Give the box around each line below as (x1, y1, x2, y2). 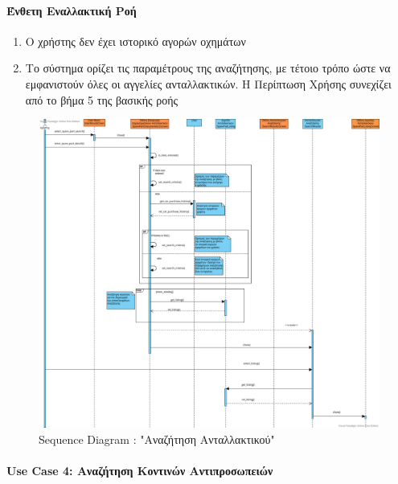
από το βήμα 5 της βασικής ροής (25, 91, 178, 108)
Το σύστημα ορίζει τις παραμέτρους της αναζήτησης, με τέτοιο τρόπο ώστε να (25, 59, 391, 76)
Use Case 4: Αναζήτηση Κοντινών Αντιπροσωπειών (6, 462, 273, 479)
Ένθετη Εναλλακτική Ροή (6, 2, 137, 18)
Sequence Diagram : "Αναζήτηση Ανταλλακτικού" (39, 431, 275, 448)
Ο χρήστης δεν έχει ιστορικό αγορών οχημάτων (25, 32, 246, 49)
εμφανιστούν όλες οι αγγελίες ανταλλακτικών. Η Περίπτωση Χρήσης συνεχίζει (25, 75, 392, 92)
